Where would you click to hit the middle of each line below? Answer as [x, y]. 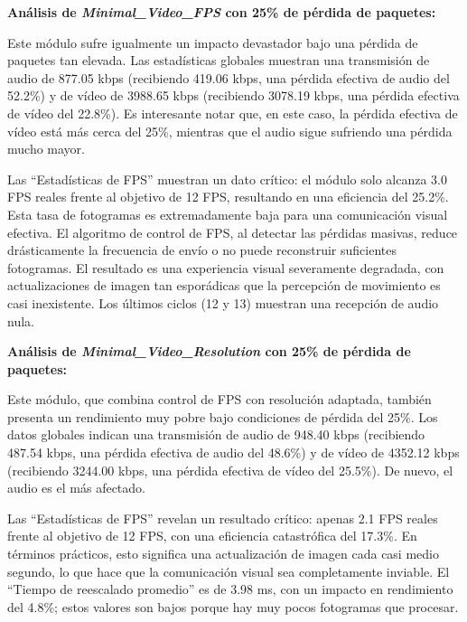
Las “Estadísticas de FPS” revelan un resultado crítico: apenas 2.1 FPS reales [223, 518]
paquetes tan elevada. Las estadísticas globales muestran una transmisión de [219, 60]
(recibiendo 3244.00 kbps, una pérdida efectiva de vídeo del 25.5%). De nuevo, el [230, 470]
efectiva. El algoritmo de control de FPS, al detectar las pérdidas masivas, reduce [233, 232]
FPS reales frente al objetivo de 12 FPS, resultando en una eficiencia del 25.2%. [228, 197]
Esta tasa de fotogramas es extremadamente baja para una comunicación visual [228, 214]
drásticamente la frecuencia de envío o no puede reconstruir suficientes [202, 250]
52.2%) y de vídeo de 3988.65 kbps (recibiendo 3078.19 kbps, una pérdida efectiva [233, 95]
